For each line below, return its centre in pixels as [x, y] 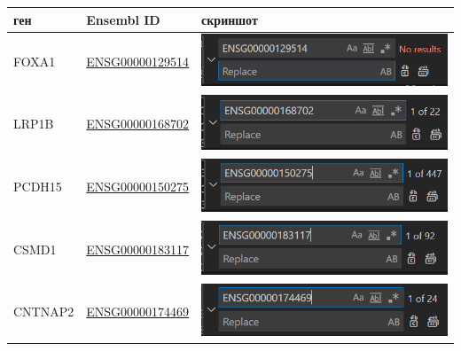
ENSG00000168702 [138, 124]
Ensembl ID [123, 19]
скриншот [230, 19]
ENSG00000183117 [138, 249]
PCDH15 [38, 187]
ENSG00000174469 [138, 311]
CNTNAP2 [44, 311]
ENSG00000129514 [138, 62]
